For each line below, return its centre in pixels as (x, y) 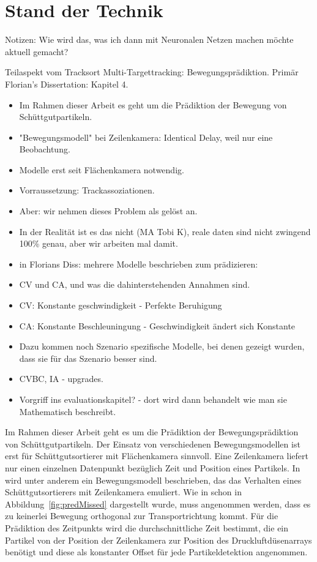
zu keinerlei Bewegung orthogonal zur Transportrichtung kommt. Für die (142, 516)
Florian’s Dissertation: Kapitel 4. (67, 84)
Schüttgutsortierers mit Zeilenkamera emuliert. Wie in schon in (123, 492)
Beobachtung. (45, 149)
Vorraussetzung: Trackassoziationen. (87, 190)
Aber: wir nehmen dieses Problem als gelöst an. (108, 211)
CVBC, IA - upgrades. (61, 379)
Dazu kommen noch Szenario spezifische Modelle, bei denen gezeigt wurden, (162, 346)
